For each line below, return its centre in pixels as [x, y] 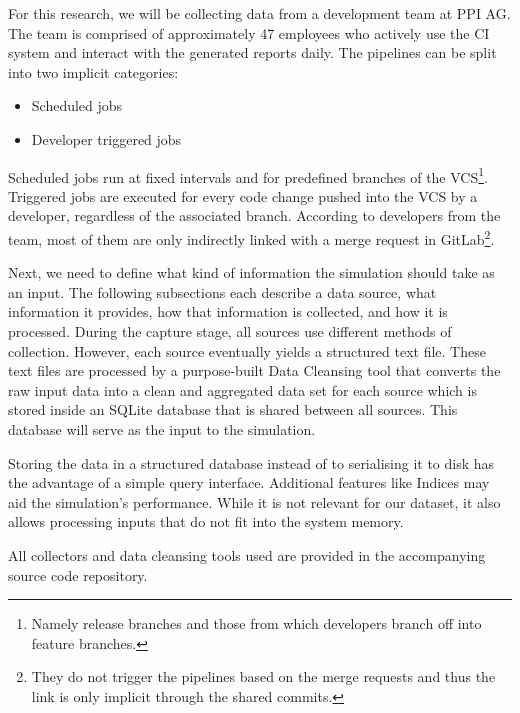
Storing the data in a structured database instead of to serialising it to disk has [251, 462]
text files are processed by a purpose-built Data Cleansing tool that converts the [254, 370]
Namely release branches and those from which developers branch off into [256, 623]
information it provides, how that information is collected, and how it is [228, 311]
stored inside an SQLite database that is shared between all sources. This [233, 409]
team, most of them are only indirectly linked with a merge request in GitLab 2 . [251, 237]
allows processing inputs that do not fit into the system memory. [206, 521]
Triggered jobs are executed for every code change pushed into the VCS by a [243, 195]
